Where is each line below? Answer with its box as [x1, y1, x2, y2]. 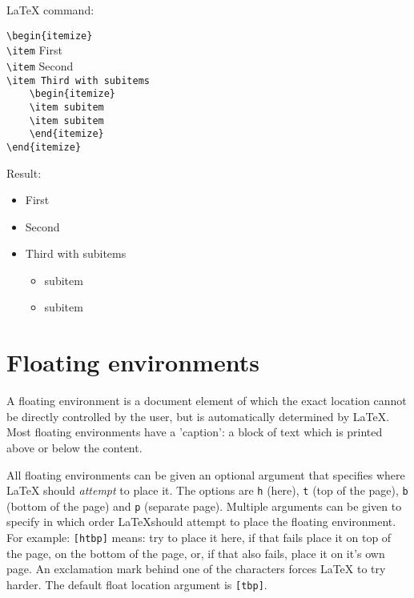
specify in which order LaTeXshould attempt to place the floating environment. [6, 513, 396, 530]
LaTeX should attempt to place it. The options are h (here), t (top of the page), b [6, 482, 408, 499]
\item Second [6, 57, 74, 74]
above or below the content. [6, 439, 143, 456]
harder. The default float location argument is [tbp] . [6, 576, 267, 592]
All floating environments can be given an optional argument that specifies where [6, 466, 405, 483]
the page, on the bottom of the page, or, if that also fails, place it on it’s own [6, 544, 385, 561]
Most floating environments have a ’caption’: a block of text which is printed [6, 423, 383, 440]
